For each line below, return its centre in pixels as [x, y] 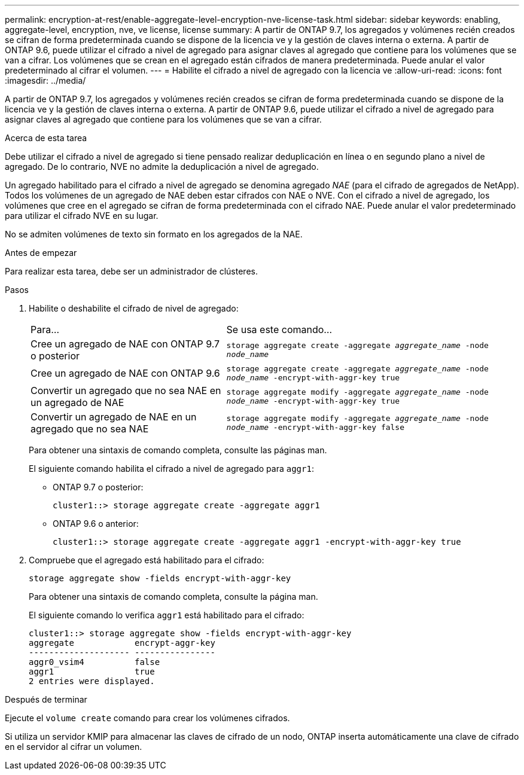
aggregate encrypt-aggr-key [122, 643]
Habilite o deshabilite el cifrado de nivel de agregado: [134, 308]
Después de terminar [46, 699]
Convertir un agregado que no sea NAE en [126, 390]
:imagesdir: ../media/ [45, 80]
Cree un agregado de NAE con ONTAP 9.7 [125, 344]
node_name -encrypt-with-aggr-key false [316, 427]
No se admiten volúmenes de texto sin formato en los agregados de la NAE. [154, 234]
